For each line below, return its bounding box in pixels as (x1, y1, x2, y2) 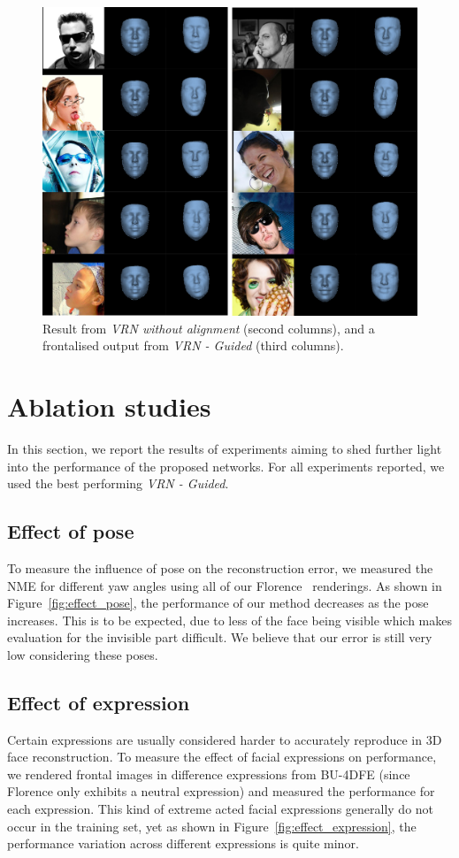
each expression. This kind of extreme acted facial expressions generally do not (7, 800, 434, 818)
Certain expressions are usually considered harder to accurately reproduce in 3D (7, 730, 442, 748)
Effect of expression (7, 688, 190, 716)
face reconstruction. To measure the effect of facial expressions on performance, (7, 747, 437, 766)
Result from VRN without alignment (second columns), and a (42, 318, 375, 337)
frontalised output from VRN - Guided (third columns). (42, 336, 344, 355)
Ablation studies (7, 388, 211, 425)
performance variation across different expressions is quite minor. (7, 834, 359, 853)
